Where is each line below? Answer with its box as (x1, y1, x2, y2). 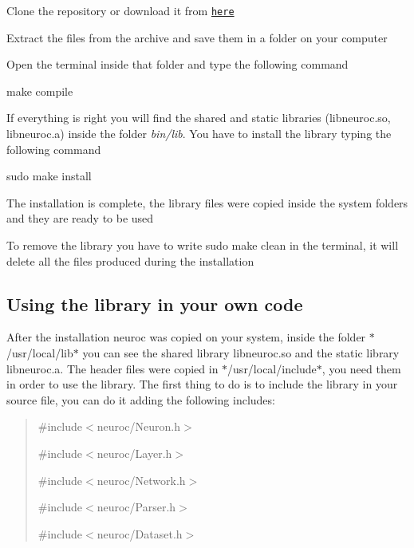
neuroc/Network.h (97, 471, 186, 488)
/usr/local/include (227, 360, 317, 377)
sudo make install (6, 168, 92, 184)
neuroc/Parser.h (97, 499, 176, 515)
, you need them (321, 360, 401, 377)
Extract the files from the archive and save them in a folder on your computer (6, 29, 388, 45)
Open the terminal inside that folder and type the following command (6, 56, 349, 73)
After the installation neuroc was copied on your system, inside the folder (6, 329, 366, 345)
